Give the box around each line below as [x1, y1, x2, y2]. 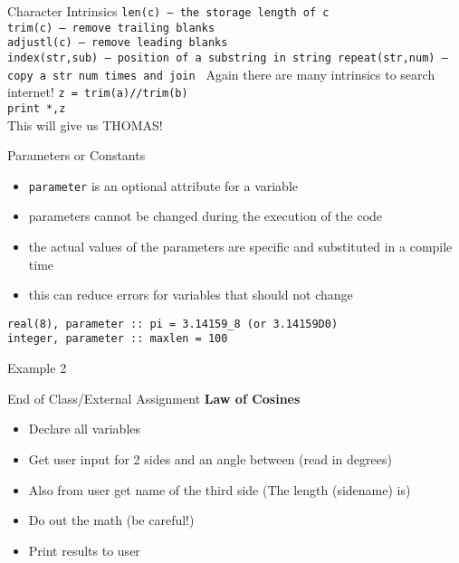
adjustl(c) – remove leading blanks [7, 36, 228, 50]
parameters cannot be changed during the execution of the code [28, 206, 383, 225]
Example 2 [7, 358, 67, 377]
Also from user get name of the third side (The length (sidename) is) [28, 480, 411, 499]
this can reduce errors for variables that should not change [28, 285, 353, 304]
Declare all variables [28, 419, 141, 438]
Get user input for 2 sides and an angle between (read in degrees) [28, 449, 392, 468]
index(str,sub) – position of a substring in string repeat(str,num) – [7, 51, 448, 64]
